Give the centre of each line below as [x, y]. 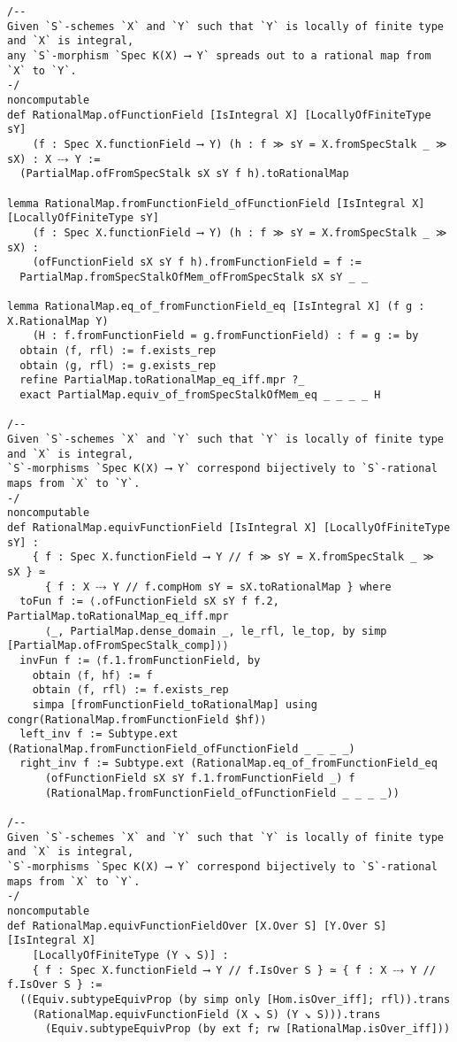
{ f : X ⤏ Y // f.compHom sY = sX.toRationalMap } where [218, 587]
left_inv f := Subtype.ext [99, 734]
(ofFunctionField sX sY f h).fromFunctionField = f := [197, 262]
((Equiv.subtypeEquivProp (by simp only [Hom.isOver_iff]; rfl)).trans [235, 999]
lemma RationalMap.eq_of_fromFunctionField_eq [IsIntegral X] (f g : [216, 307]
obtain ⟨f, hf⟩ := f [92, 675]
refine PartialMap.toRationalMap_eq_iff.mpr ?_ [162, 380]
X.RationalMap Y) [58, 321]
